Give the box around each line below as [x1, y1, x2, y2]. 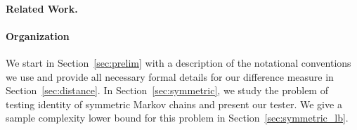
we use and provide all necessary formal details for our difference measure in [6, 69, 334, 84]
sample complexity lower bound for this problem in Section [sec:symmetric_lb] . [6, 110, 349, 125]
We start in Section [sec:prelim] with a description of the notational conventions [6, 55, 351, 70]
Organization [6, 28, 70, 43]
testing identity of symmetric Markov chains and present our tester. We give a [6, 96, 342, 111]
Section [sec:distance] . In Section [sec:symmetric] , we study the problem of [6, 83, 328, 98]
